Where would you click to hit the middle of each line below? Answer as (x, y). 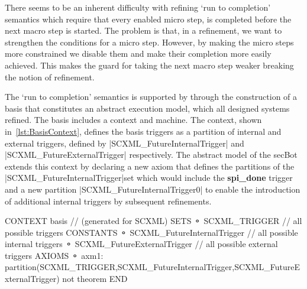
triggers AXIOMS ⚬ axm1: (54, 255)
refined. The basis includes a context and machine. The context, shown (133, 120)
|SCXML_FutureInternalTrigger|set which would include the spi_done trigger (149, 178)
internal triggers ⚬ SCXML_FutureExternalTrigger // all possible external (141, 244)
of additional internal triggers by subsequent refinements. (108, 201)
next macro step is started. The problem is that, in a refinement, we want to (143, 30)
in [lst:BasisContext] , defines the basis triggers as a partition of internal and (143, 131)
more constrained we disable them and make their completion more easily (138, 53)
